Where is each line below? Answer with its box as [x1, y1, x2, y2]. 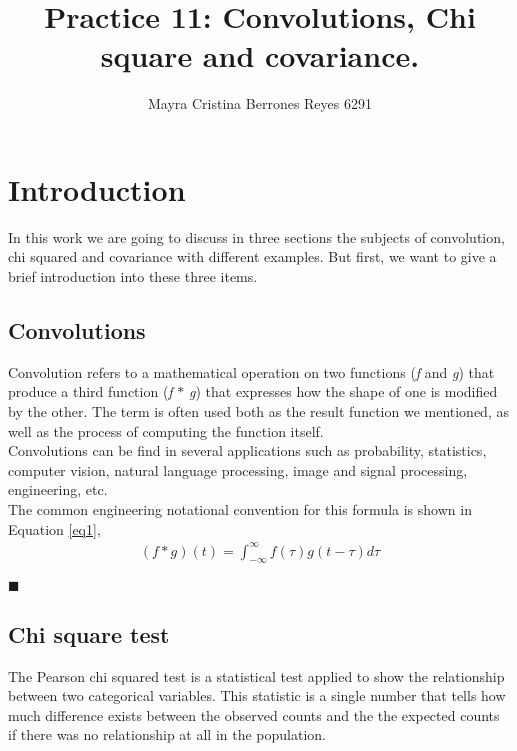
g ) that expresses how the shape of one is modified [189, 381, 498, 402]
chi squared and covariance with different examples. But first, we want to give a [8, 246, 497, 267]
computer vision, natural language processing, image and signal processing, [8, 459, 468, 480]
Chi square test [8, 618, 170, 649]
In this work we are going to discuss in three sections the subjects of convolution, [8, 226, 505, 247]
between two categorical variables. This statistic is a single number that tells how [8, 685, 506, 706]
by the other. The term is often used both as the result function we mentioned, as [8, 401, 509, 422]
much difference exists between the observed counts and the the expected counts [8, 704, 500, 725]
